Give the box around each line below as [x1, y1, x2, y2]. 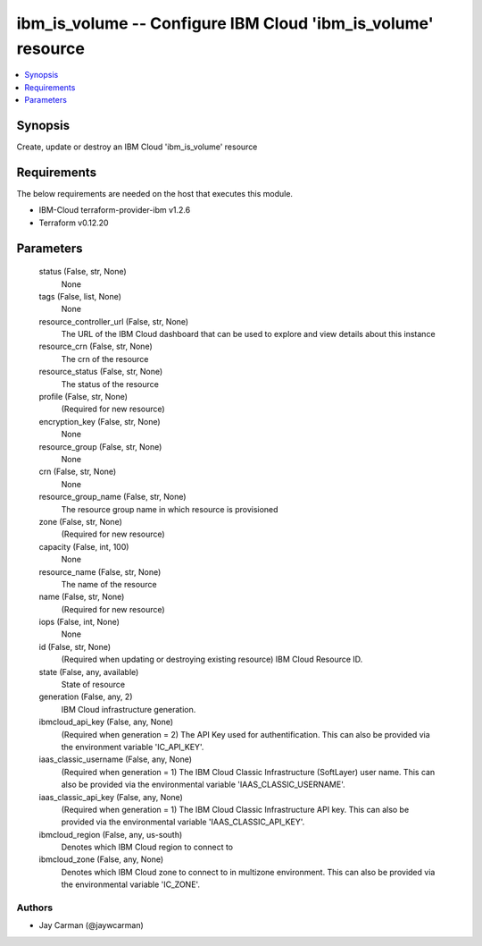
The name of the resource [61, 579, 157, 589]
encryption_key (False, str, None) [38, 416, 161, 427]
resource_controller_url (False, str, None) [38, 316, 189, 326]
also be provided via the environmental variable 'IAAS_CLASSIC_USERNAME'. [61, 779, 345, 790]
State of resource [61, 680, 126, 690]
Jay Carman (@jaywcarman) [38, 920, 145, 931]
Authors [16, 901, 54, 914]
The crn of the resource [61, 353, 149, 364]
